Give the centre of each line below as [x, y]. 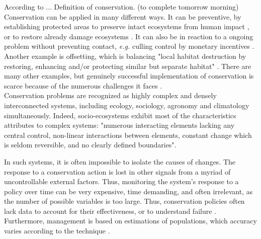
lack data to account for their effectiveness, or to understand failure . [110, 211]
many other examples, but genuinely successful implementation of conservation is [129, 76]
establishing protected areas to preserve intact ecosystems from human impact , [127, 26]
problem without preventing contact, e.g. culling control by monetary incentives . [129, 46]
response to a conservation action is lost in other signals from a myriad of [117, 171]
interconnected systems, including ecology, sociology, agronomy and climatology [127, 105]
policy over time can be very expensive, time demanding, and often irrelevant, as [128, 191]
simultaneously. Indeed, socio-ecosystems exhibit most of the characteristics [120, 115]
